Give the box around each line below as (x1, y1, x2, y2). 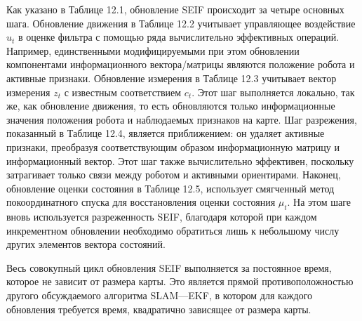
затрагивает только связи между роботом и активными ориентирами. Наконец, (6, 167, 341, 182)
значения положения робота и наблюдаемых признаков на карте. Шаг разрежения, (6, 112, 357, 126)
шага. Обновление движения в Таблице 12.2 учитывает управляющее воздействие (6, 15, 356, 30)
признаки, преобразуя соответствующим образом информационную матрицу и (6, 139, 340, 154)
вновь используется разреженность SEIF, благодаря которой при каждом (6, 209, 317, 224)
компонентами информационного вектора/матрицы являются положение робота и (6, 57, 355, 72)
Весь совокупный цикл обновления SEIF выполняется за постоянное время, (6, 260, 332, 275)
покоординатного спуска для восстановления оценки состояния (6, 195, 276, 209)
